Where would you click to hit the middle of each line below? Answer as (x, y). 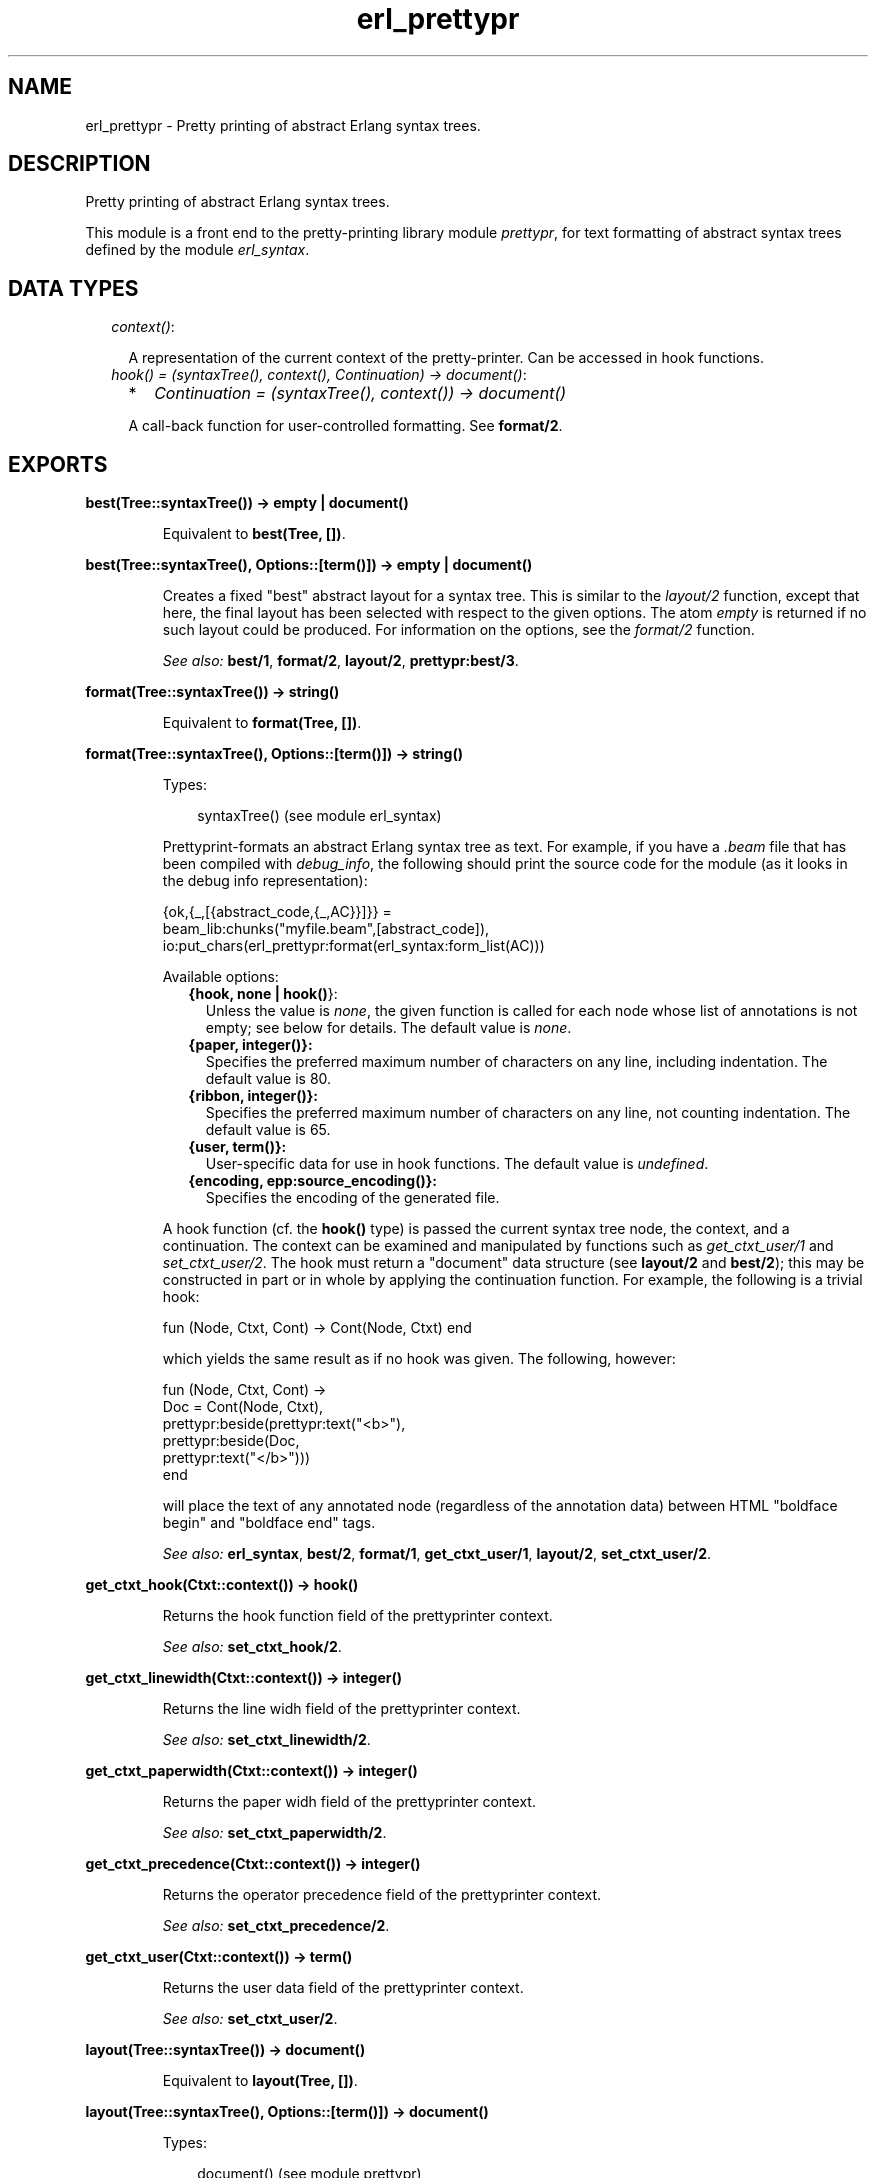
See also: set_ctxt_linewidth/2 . (266, 1740)
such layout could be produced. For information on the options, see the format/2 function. (458, 630)
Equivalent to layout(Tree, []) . (260, 2081)
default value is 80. (268, 1079)
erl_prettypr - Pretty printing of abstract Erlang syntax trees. (283, 125)
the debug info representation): (265, 881)
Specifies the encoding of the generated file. (352, 1198)
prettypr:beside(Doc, (231, 1441)
